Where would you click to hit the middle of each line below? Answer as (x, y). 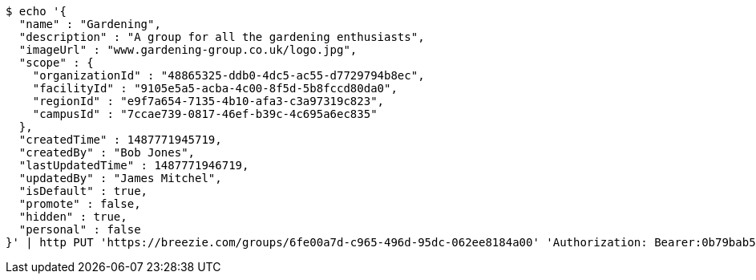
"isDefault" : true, (83, 191)
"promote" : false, (80, 204)
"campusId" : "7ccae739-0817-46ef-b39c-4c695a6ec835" (205, 114)
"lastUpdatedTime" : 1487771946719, (134, 165)
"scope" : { (56, 63)
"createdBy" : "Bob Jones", (107, 152)
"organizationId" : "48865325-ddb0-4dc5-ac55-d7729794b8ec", (228, 75)
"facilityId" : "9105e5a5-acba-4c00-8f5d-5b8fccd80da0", (215, 88)
